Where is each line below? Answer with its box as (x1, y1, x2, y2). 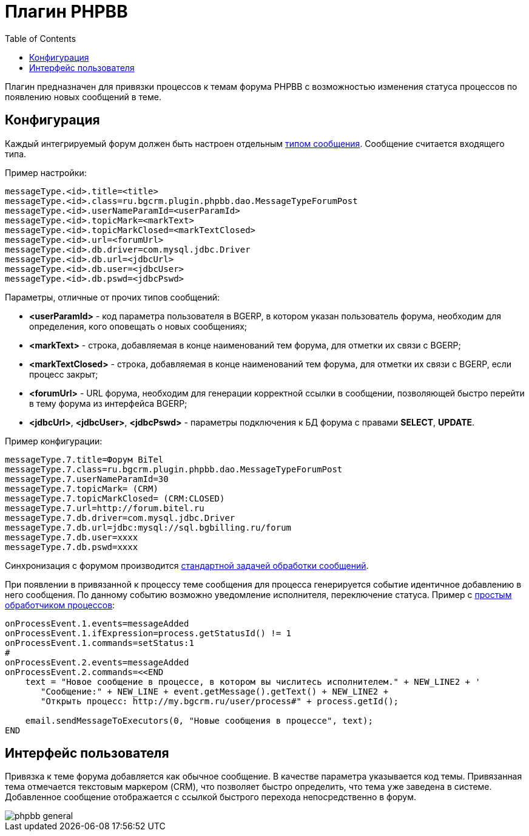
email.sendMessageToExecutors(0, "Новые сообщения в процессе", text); (25, 715, 373, 726)
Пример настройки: (5, 167, 87, 178)
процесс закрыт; (29, 369, 98, 379)
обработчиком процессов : (5, 599, 115, 610)
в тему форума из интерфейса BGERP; (29, 398, 187, 409)
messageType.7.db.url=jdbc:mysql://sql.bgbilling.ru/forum (5, 522, 292, 532)
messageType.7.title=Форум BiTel (5, 454, 164, 464)
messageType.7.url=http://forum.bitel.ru (5, 503, 204, 513)
